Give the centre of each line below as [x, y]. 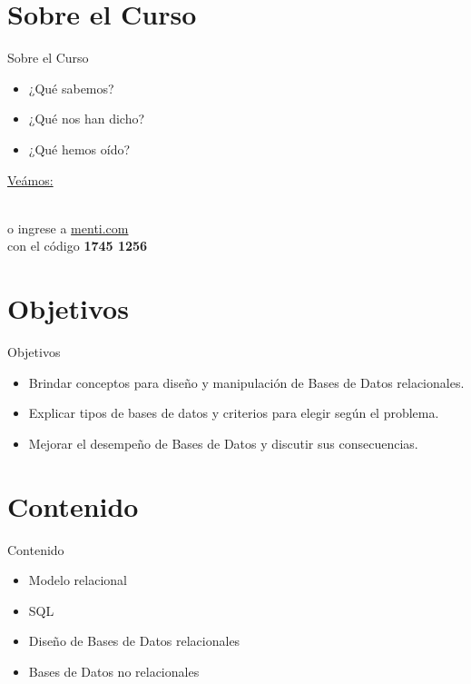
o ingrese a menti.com [68, 228]
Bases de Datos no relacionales [114, 671]
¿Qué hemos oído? [79, 149]
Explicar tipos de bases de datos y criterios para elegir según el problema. [234, 413]
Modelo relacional [78, 580]
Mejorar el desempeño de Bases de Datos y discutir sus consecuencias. [223, 443]
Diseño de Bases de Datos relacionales [134, 641]
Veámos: [30, 179]
